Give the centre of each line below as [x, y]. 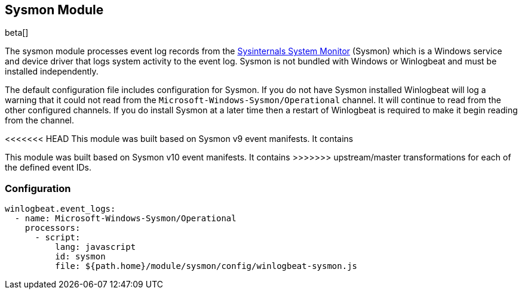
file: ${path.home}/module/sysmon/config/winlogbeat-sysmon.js [206, 266]
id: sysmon [80, 257]
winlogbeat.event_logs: [60, 209]
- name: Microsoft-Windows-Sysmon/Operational [125, 219]
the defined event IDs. [48, 168]
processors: [53, 228]
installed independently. [52, 72]
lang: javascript [96, 247]
